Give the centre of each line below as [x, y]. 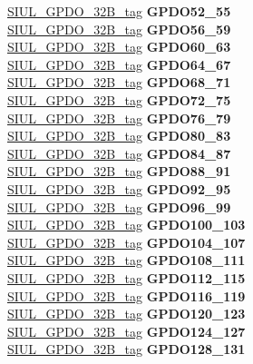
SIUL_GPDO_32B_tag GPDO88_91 [119, 171]
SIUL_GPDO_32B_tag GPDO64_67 [119, 64]
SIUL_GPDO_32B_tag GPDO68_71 [119, 82]
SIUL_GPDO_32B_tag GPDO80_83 [119, 136]
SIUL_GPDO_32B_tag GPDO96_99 [119, 207]
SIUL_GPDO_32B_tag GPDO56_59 [119, 29]
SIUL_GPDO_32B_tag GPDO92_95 [119, 188]
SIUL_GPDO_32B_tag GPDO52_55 [119, 11]
